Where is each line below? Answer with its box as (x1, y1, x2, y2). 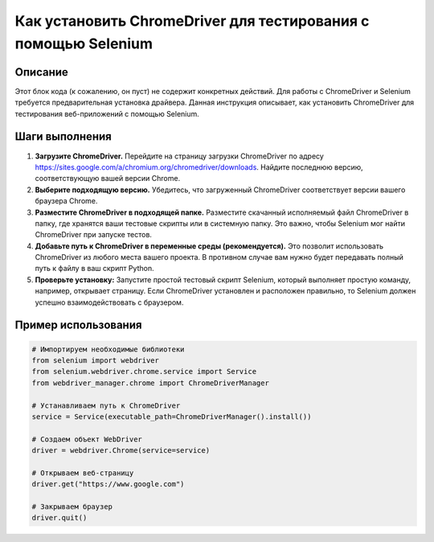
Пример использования (14, 318, 142, 332)
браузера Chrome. (35, 196, 98, 206)
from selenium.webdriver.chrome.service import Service (31, 367, 257, 376)
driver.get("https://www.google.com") (31, 479, 185, 489)
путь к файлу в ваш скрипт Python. (35, 264, 154, 273)
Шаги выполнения (14, 129, 112, 144)
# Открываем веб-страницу (31, 468, 134, 478)
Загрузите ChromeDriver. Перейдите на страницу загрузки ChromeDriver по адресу (35, 151, 325, 161)
